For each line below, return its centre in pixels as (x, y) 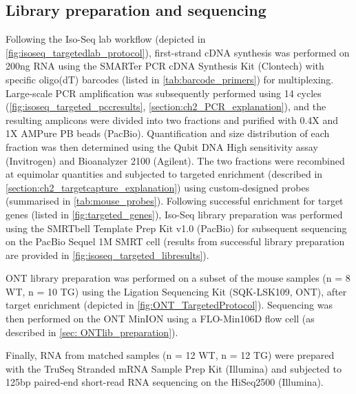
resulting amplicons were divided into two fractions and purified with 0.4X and (172, 120)
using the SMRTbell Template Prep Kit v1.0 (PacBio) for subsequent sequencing (176, 228)
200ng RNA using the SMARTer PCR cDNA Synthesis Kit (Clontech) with (165, 66)
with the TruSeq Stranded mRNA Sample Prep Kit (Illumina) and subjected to (174, 368)
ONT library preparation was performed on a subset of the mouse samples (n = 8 (178, 278)
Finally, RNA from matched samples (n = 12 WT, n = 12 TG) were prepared (170, 355)
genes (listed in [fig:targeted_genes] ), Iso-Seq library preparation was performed (174, 214)
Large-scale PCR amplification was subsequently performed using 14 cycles (164, 93)
